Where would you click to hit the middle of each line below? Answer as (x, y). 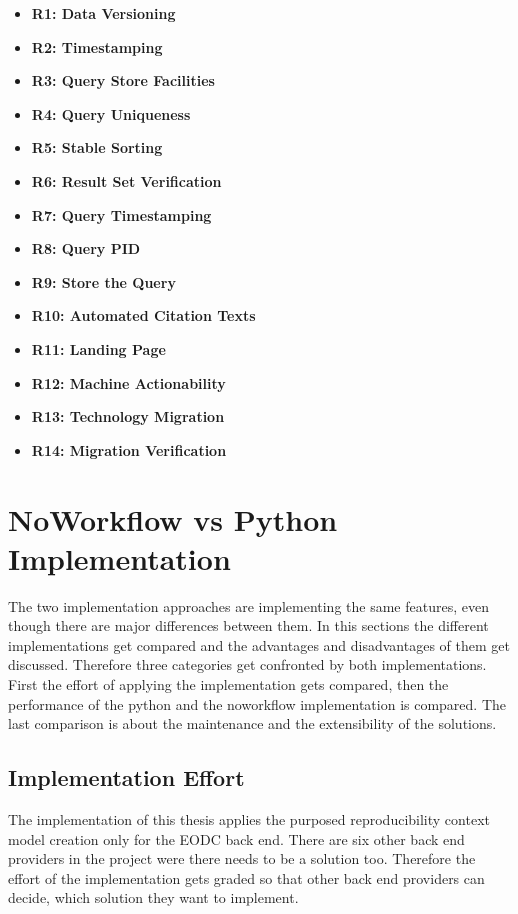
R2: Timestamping (97, 46)
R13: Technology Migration (128, 416)
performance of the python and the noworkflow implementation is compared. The (257, 703)
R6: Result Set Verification (126, 180)
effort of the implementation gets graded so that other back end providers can (246, 877)
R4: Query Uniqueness (111, 113)
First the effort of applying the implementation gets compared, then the (228, 684)
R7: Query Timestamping (121, 214)
